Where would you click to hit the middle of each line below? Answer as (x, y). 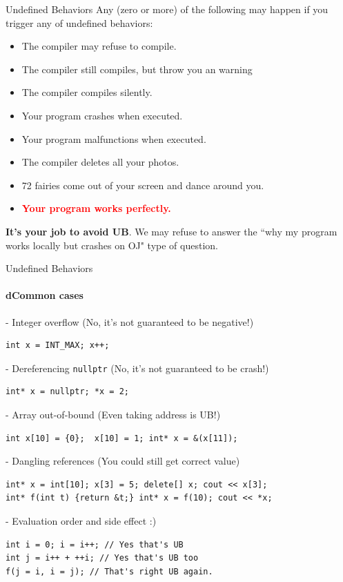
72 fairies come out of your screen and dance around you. (143, 185)
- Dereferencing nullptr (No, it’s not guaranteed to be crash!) (137, 368)
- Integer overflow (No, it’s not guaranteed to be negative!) (130, 321)
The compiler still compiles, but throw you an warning (137, 69)
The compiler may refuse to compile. (99, 46)
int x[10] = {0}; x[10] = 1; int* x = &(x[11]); (122, 438)
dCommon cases (45, 295)
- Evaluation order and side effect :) (81, 520)
